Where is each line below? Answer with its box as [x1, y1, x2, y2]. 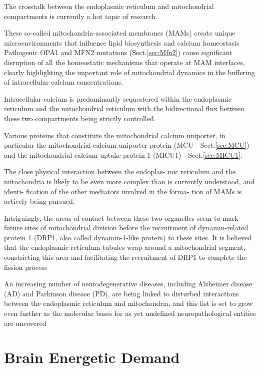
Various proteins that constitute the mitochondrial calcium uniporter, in [4, 130, 225, 140]
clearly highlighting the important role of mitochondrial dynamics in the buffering [4, 67, 255, 77]
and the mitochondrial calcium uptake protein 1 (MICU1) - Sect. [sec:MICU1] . [4, 149, 242, 160]
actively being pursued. [4, 196, 75, 206]
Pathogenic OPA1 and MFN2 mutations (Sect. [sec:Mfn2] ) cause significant [4, 47, 232, 58]
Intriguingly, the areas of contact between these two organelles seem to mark [4, 212, 238, 223]
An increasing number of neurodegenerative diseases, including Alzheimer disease [4, 278, 252, 289]
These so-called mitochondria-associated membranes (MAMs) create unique [4, 28, 235, 38]
